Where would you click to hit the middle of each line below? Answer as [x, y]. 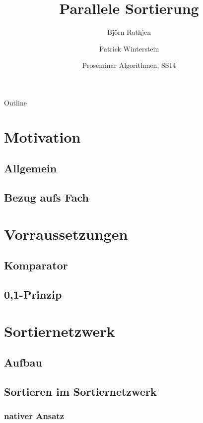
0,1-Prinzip [33, 294]
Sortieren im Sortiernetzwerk [80, 391]
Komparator [36, 265]
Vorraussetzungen [66, 234]
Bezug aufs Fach [47, 197]
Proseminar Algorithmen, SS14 [129, 65]
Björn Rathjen [129, 32]
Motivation [42, 136]
